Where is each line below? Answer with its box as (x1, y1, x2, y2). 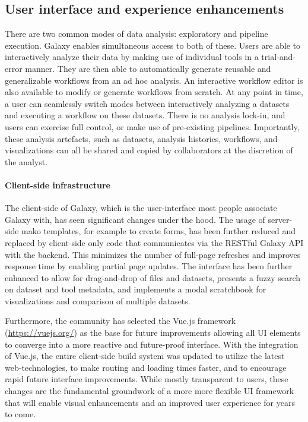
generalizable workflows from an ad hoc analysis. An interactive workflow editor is (5, 74, 303, 86)
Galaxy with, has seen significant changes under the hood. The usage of (5, 213, 265, 225)
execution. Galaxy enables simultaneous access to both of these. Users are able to (5, 39, 301, 51)
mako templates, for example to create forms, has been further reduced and (21, 225, 296, 237)
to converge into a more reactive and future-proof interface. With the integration (5, 338, 299, 350)
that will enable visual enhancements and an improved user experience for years (5, 396, 295, 408)
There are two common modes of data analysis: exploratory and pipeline (5, 27, 268, 40)
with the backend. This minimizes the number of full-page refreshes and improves (5, 248, 301, 260)
